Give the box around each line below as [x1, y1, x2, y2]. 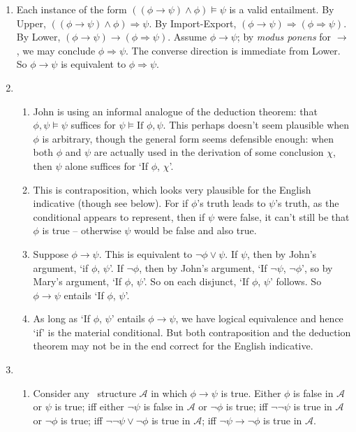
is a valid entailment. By [229, 2, 334, 16]
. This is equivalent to [98, 246, 193, 261]
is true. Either [221, 385, 281, 400]
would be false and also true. [134, 223, 257, 238]
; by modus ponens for [237, 29, 332, 44]
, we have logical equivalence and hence [175, 311, 343, 326]
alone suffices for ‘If [65, 158, 149, 173]
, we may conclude [16, 43, 96, 57]
